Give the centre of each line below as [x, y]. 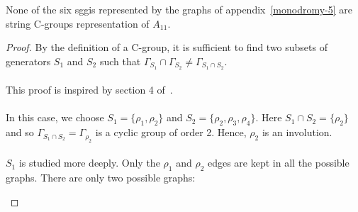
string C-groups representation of [78, 23]
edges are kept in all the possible [278, 163]
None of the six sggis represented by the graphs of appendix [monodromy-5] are [179, 9]
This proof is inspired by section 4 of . [89, 90]
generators [28, 61]
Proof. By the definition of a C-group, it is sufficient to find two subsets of [167, 47]
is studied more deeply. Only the [89, 163]
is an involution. [297, 132]
